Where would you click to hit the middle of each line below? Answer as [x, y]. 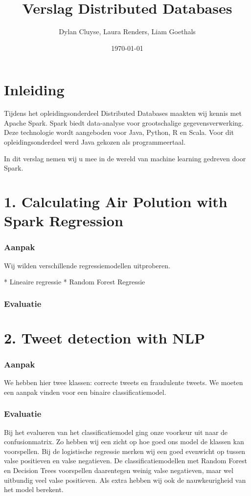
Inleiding [34, 90]
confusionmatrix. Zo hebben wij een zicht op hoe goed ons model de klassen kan [124, 442]
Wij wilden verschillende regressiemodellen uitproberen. [87, 265]
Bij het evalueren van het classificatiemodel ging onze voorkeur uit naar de [116, 432]
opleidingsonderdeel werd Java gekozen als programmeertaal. [95, 142]
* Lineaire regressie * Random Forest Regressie [75, 282]
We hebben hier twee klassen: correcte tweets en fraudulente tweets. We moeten [124, 382]
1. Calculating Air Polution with [116, 201]
